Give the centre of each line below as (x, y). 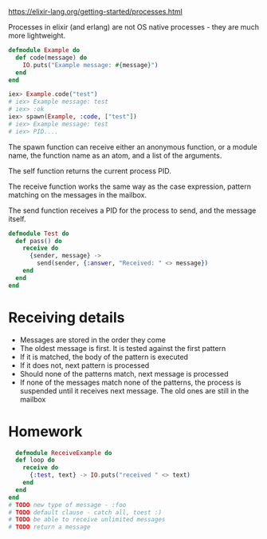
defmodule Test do (39, 234)
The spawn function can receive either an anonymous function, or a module (133, 146)
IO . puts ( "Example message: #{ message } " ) (90, 65)
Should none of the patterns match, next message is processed (124, 373)
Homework (45, 431)
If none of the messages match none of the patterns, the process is (130, 382)
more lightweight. (37, 36)
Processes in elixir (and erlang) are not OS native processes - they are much (133, 27)
